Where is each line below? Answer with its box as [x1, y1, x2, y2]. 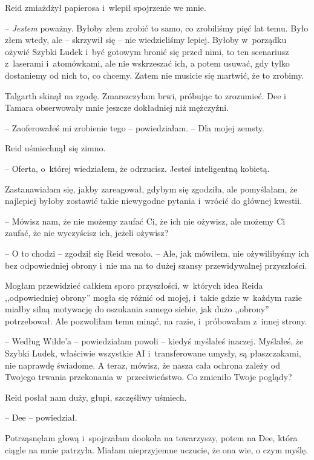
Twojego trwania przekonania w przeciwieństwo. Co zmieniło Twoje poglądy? [5, 370, 292, 383]
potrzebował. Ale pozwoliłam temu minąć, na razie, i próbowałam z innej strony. [5, 314, 307, 327]
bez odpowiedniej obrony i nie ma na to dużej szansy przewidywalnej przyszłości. [5, 258, 307, 271]
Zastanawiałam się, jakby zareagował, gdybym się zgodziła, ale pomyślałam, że [5, 182, 298, 195]
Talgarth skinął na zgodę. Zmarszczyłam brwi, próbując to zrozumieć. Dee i [5, 89, 286, 102]
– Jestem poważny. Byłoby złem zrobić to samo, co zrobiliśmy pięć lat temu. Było [5, 21, 309, 34]
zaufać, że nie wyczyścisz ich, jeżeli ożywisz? [5, 226, 169, 239]
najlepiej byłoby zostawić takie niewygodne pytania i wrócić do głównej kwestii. [5, 194, 303, 207]
